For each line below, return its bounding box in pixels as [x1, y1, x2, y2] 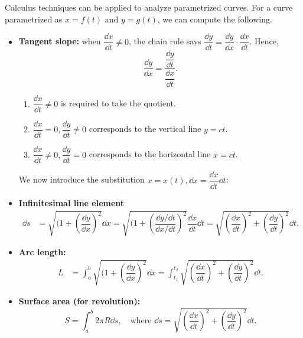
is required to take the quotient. [60, 97, 176, 109]
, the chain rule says [128, 35, 201, 47]
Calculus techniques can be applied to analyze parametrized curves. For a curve [5, 1, 293, 13]
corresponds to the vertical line [89, 122, 201, 135]
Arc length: [18, 245, 66, 258]
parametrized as [5, 12, 63, 25]
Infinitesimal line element [18, 196, 125, 209]
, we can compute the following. [157, 12, 272, 25]
